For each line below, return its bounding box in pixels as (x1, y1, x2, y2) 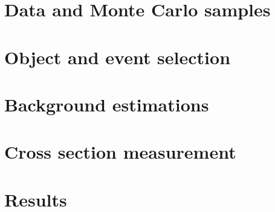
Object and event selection (4, 44, 231, 69)
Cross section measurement (4, 139, 236, 164)
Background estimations (4, 91, 209, 116)
